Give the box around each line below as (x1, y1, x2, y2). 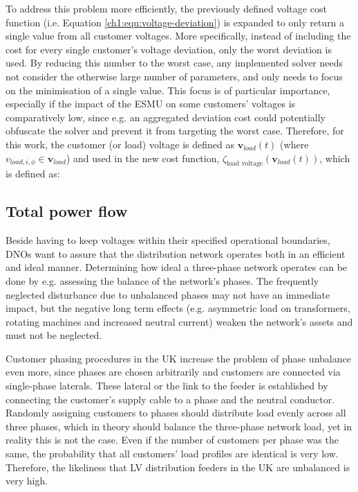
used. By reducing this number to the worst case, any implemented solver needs (6, 55, 343, 70)
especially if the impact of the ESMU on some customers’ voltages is (6, 96, 296, 111)
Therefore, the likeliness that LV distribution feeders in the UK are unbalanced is (6, 459, 350, 474)
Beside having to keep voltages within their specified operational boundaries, (6, 233, 330, 247)
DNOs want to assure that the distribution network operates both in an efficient (6, 246, 346, 261)
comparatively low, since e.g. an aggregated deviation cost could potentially (6, 109, 326, 124)
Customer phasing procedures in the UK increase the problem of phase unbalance (6, 351, 351, 365)
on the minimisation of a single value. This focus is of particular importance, (6, 82, 330, 97)
